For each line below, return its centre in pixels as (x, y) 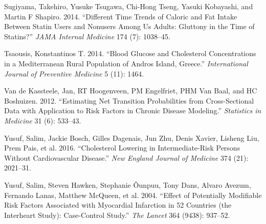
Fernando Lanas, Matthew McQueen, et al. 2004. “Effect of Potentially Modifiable (133, 195)
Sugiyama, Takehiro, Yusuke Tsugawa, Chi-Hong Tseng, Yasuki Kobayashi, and (129, 6)
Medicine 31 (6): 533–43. (43, 120)
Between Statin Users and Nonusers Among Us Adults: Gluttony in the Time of (129, 26)
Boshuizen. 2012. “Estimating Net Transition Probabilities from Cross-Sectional (129, 100)
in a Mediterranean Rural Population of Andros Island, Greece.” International (126, 63)
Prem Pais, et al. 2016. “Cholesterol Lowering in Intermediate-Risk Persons (122, 148)
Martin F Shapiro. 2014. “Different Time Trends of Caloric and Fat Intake (121, 16)
